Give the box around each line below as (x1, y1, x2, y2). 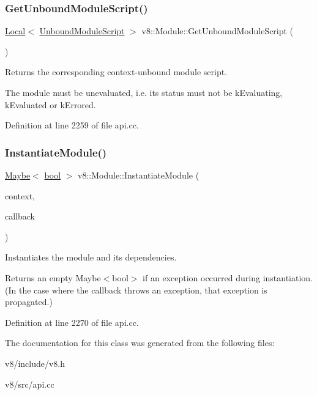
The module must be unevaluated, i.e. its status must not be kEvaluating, (5, 86, 283, 98)
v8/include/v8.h (5, 356, 65, 369)
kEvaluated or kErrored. (5, 98, 96, 111)
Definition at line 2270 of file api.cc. (5, 316, 139, 328)
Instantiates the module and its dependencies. (5, 251, 177, 264)
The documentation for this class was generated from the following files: (5, 336, 275, 349)
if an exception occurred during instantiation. (143, 271, 313, 284)
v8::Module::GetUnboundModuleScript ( (141, 24, 294, 37)
